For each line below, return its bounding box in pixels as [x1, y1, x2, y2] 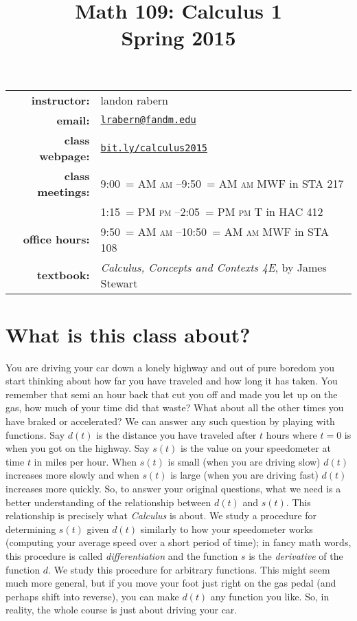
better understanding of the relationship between [5, 494, 211, 509]
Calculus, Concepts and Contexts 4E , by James [100, 259, 327, 275]
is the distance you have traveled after [96, 427, 257, 442]
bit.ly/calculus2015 [100, 142, 208, 153]
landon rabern [100, 91, 168, 108]
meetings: [37, 183, 90, 199]
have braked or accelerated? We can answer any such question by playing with [5, 414, 335, 428]
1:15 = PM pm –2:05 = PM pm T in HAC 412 [100, 203, 323, 219]
